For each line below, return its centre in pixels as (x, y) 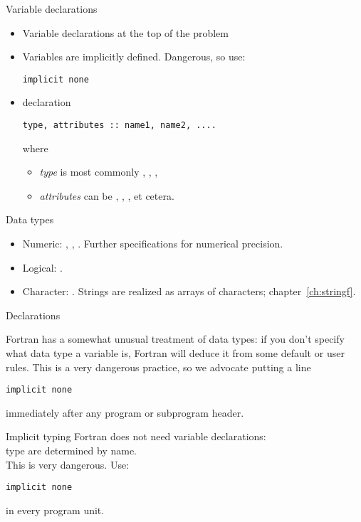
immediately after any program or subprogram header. (125, 412)
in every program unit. (55, 510)
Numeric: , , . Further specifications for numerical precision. (153, 244)
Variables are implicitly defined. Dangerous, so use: (134, 57)
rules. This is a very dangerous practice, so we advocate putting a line (158, 367)
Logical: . (42, 267)
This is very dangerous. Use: (68, 464)
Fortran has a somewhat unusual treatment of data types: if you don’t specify (175, 339)
